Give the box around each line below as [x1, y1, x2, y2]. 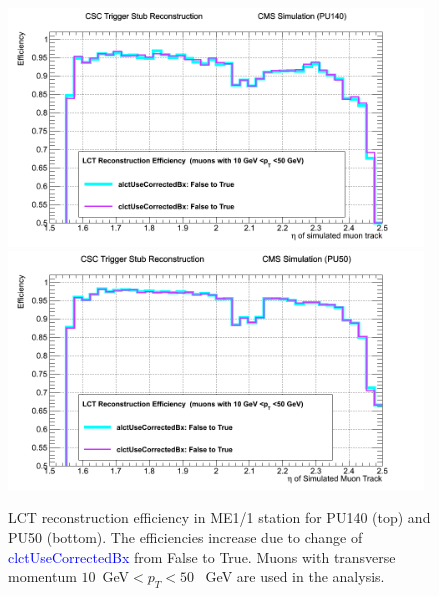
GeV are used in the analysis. [205, 566, 385, 587]
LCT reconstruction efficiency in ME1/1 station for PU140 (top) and [8, 507, 431, 528]
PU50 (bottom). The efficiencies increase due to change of [8, 527, 363, 548]
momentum [8, 566, 77, 587]
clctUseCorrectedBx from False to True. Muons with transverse [8, 546, 396, 567]
